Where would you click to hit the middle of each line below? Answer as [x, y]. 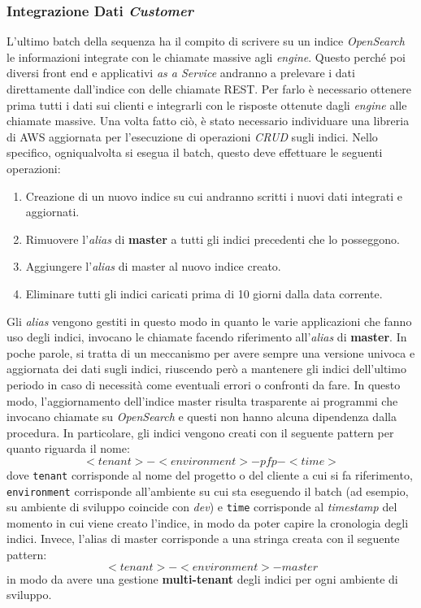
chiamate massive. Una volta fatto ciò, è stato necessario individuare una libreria [208, 121]
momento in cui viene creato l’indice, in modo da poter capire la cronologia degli [208, 522]
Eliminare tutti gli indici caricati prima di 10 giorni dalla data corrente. [204, 293]
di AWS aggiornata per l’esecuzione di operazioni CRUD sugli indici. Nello [192, 136]
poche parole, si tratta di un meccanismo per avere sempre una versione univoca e [211, 352]
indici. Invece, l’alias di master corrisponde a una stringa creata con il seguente [203, 539]
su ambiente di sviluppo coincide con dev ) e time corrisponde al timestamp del [202, 507]
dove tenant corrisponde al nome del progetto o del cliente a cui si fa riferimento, [210, 474]
